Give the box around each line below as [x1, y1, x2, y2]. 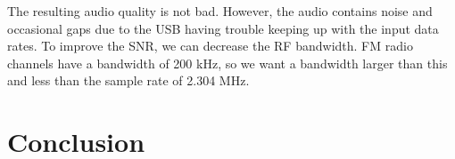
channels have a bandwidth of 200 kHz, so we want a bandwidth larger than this [7, 53, 448, 72]
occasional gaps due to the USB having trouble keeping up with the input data [7, 19, 439, 37]
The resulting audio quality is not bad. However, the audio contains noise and [7, 2, 433, 20]
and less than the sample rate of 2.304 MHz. [7, 71, 250, 90]
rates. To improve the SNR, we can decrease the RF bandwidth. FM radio [7, 36, 413, 55]
